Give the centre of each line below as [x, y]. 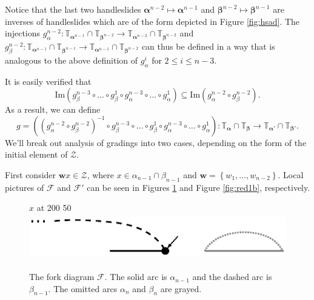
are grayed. [181, 288]
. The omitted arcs [83, 288]
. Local [291, 174]
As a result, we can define [53, 109]
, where [101, 174]
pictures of [25, 187]
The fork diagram [62, 277]
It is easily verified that [48, 81]
